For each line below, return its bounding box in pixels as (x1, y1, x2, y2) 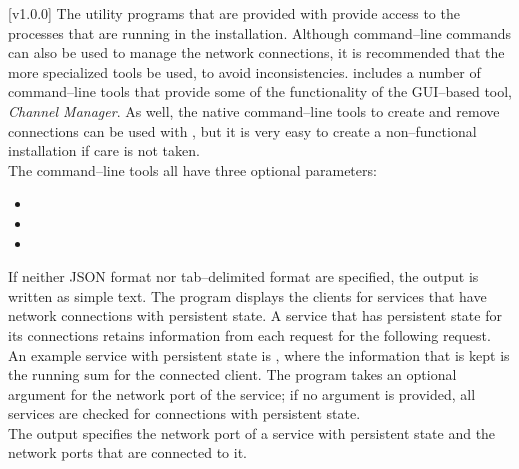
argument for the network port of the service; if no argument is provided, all (8, 383, 476, 404)
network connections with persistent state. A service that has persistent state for (8, 305, 502, 326)
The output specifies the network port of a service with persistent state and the (8, 422, 496, 443)
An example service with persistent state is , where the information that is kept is (8, 344, 510, 365)
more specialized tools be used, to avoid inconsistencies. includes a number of (8, 61, 481, 82)
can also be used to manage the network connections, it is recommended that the (8, 42, 505, 63)
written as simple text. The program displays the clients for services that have (8, 285, 487, 306)
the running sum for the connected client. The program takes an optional (8, 364, 457, 385)
